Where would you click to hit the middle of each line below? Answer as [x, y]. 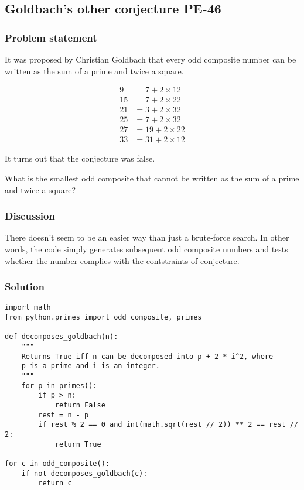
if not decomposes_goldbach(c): [84, 473]
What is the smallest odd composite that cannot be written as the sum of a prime [152, 178]
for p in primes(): [59, 386]
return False [80, 405]
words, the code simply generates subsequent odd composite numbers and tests [146, 249]
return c [55, 483]
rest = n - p [64, 415]
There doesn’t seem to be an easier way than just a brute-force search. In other [147, 237]
